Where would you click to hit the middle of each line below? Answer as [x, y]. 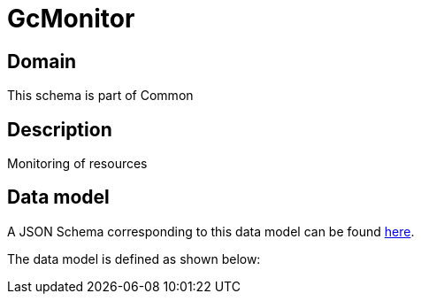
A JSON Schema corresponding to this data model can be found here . [211, 231]
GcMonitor [71, 19]
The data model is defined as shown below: [134, 259]
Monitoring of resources [77, 164]
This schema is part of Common [100, 96]
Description [60, 129]
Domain [42, 61]
